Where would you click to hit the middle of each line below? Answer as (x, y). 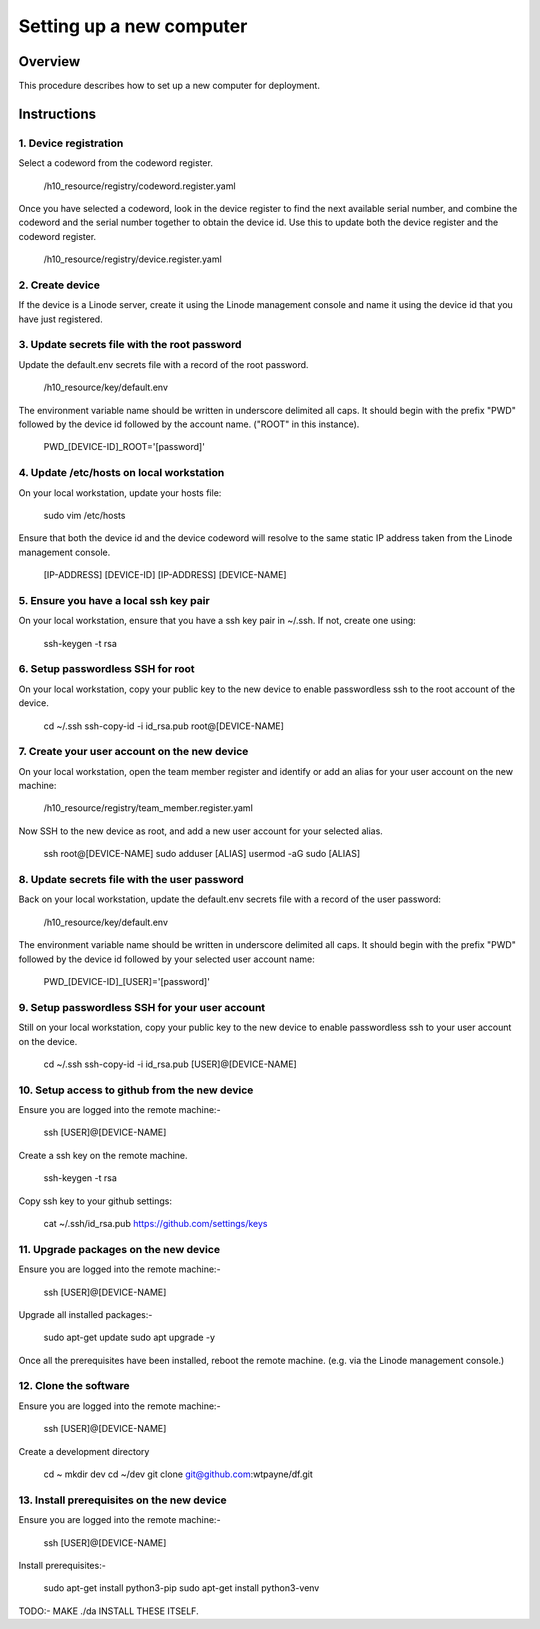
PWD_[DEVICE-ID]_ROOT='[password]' (124, 447)
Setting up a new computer (133, 26)
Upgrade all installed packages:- (85, 1314)
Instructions (57, 113)
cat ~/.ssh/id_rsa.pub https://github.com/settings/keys (155, 1223)
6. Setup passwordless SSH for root (106, 669)
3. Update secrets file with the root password (130, 345)
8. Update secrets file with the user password (131, 880)
